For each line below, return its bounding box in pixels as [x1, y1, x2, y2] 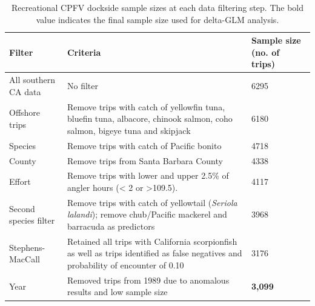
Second [9, 202, 35, 215]
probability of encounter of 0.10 [67, 259, 184, 271]
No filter [67, 79, 98, 92]
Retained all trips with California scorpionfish [67, 234, 237, 247]
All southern [9, 73, 55, 86]
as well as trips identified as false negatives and [67, 247, 242, 259]
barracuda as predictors [67, 220, 155, 232]
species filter [9, 214, 55, 227]
